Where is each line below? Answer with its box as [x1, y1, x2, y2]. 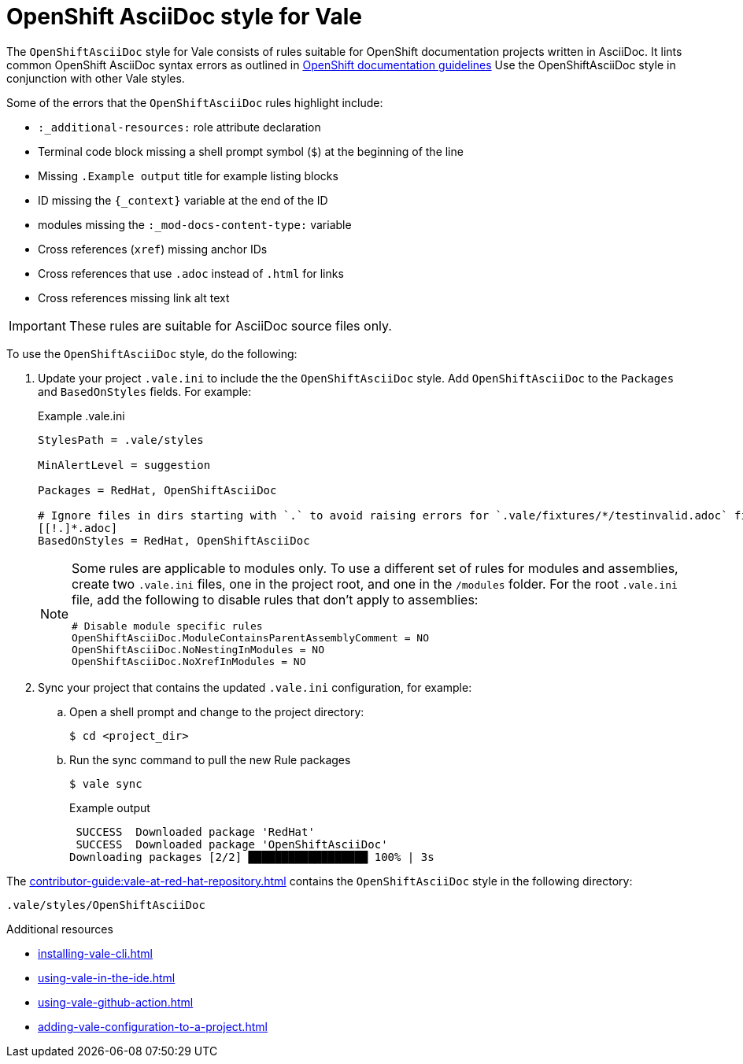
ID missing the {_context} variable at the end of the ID [38, 193, 328, 207]
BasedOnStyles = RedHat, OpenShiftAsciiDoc [38, 534, 310, 547]
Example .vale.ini [38, 408, 125, 423]
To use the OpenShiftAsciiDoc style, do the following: [6, 346, 298, 360]
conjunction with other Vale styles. [6, 71, 185, 85]
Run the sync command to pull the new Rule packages [69, 752, 351, 767]
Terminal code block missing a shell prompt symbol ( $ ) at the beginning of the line [38, 144, 464, 158]
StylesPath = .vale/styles [38, 433, 204, 446]
